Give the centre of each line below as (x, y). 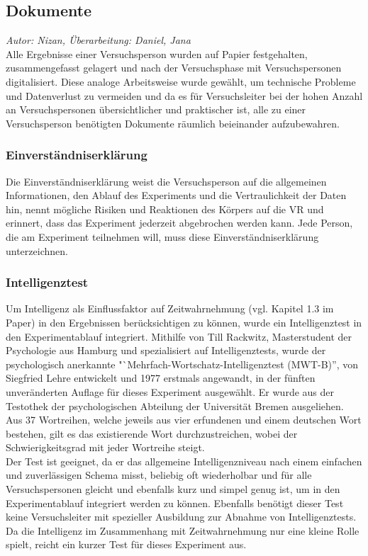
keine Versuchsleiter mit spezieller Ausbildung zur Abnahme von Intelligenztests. (181, 517)
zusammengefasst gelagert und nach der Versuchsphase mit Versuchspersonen (174, 68)
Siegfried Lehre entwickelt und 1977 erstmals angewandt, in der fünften (161, 378)
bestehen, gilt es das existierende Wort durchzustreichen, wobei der (152, 433)
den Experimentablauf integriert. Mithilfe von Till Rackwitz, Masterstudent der (179, 336)
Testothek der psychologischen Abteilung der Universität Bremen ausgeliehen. (175, 405)
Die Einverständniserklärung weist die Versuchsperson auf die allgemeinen (166, 181)
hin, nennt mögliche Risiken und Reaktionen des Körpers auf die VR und (165, 209)
